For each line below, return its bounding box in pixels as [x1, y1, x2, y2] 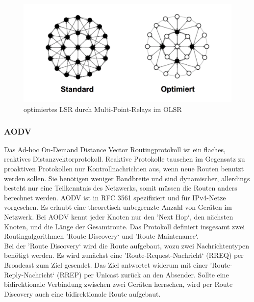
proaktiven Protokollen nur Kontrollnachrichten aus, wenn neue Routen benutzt [4, 164, 244, 173]
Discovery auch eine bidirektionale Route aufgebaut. [4, 288, 161, 299]
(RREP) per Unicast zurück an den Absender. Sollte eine [56, 269, 229, 279]
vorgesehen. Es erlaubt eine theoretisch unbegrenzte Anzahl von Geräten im [4, 202, 232, 212]
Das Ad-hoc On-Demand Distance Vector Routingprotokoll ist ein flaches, [4, 144, 226, 154]
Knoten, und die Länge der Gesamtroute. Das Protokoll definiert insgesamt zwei [4, 221, 245, 231]
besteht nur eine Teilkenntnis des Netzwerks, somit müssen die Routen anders [4, 183, 237, 193]
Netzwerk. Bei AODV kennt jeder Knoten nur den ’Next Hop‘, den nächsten [4, 211, 233, 221]
